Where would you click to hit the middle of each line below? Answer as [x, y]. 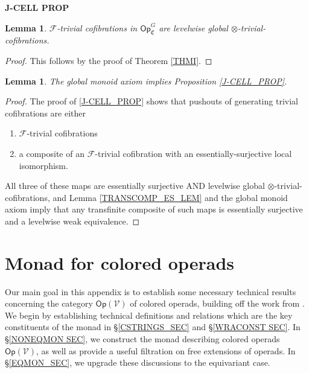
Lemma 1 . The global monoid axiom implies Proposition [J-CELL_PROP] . [146, 81]
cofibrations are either [45, 113]
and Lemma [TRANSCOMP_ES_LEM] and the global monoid [170, 197]
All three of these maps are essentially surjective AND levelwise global [135, 186]
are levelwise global [193, 27]
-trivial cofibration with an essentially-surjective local [193, 153]
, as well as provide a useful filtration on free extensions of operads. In [166, 350]
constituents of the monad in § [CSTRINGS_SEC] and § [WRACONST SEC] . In [153, 327]
